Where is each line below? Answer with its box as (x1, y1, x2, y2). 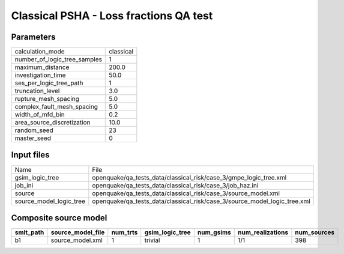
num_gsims (197, 228, 231, 237)
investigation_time (14, 71, 66, 79)
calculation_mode (14, 47, 65, 56)
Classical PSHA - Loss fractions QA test (11, 9, 213, 22)
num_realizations (238, 228, 288, 237)
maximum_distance (14, 63, 70, 71)
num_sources (295, 228, 335, 237)
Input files (11, 150, 50, 160)
